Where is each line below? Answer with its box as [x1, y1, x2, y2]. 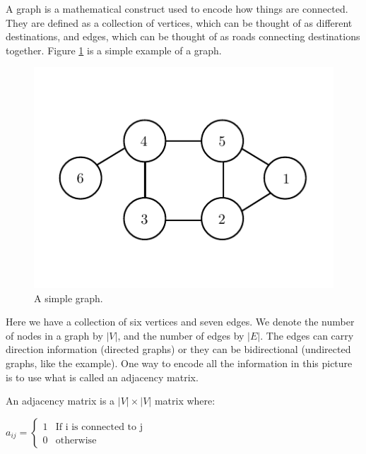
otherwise [55, 435, 97, 446]
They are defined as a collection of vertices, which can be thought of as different [6, 15, 353, 30]
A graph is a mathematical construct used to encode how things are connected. [6, 1, 348, 16]
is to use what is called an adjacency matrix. [6, 369, 199, 384]
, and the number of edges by [117, 328, 244, 342]
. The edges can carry [260, 328, 354, 342]
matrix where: [154, 393, 216, 408]
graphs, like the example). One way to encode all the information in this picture [6, 356, 353, 371]
